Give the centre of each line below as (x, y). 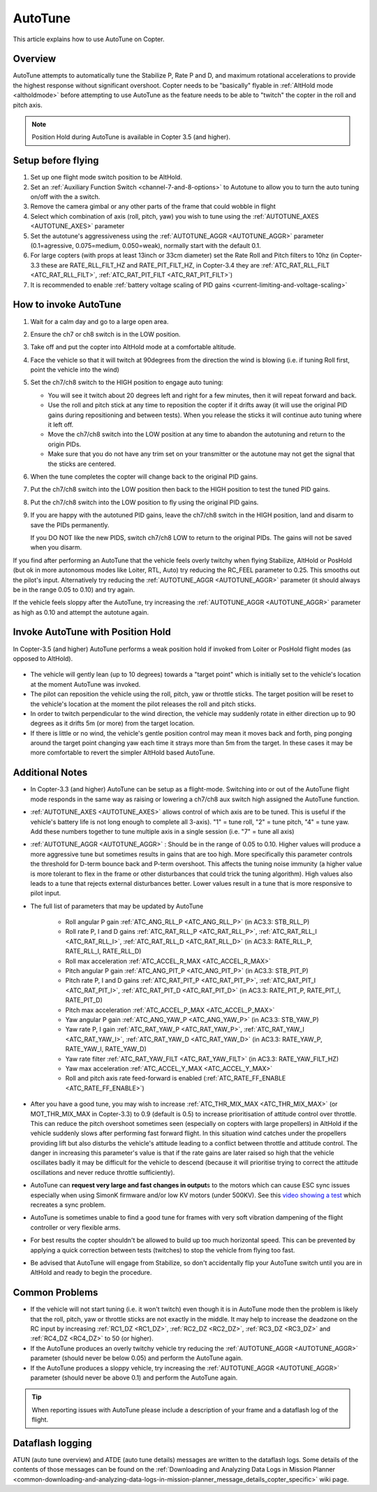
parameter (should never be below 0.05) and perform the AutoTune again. (137, 1358)
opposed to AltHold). (43, 658)
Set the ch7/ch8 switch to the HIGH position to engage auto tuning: (127, 382)
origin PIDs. (65, 444)
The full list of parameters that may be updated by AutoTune (117, 906)
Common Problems (56, 1293)
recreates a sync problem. (68, 1205)
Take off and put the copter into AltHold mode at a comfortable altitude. (133, 347)
